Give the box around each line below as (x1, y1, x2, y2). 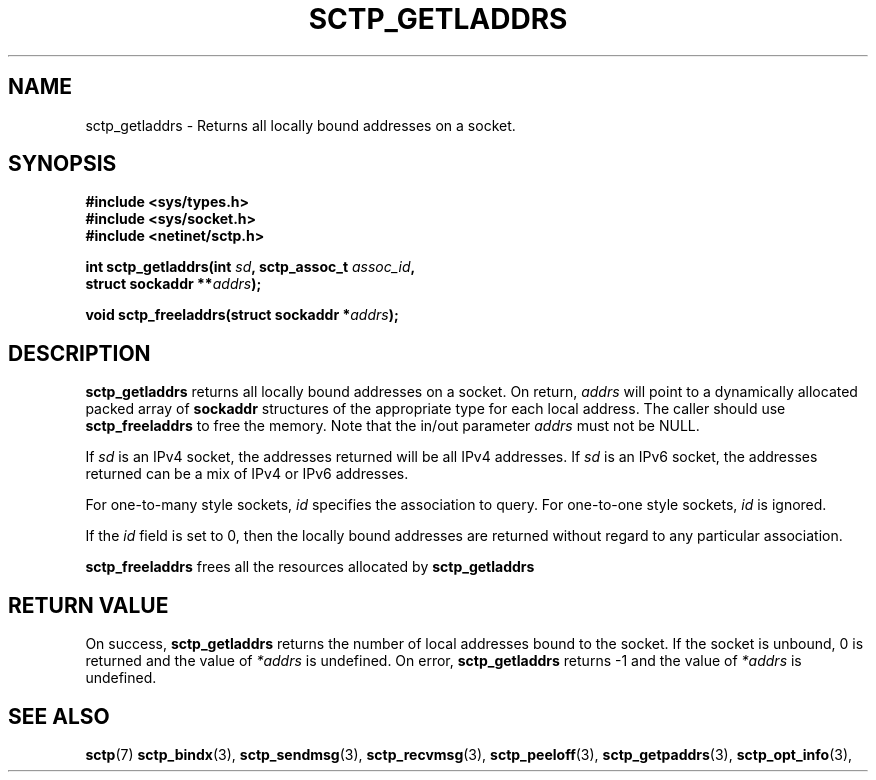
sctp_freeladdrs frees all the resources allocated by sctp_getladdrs (85, 558, 535, 576)
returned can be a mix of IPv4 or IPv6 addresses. (85, 465, 409, 483)
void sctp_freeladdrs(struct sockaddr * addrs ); (85, 306, 399, 324)
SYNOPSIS (8, 151, 117, 177)
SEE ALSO (8, 703, 110, 729)
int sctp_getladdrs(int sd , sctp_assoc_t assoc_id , (85, 258, 416, 276)
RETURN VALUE (8, 592, 169, 618)
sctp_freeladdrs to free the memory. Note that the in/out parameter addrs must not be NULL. (85, 417, 700, 435)
